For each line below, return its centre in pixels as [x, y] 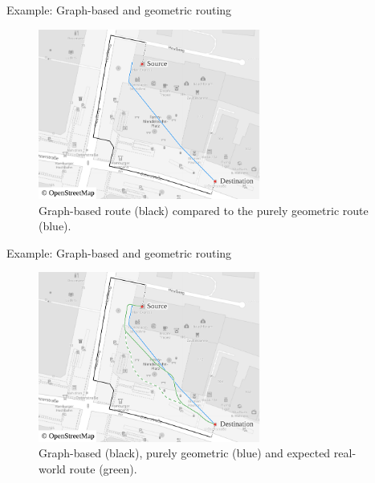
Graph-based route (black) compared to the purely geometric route [204, 210]
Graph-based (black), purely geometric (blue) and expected [185, 453]
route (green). [103, 469]
